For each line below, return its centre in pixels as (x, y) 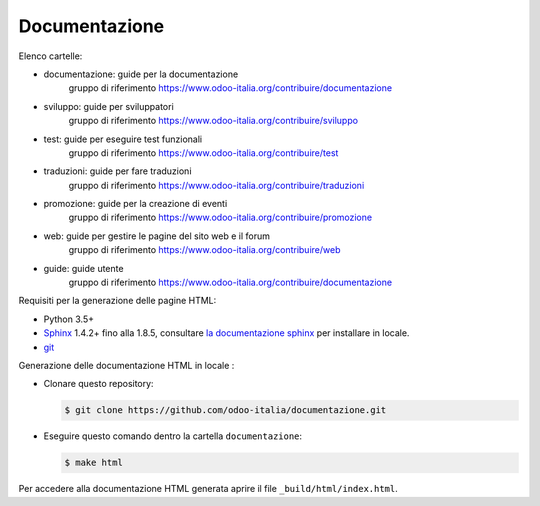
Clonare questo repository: (98, 384)
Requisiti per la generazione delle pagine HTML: (117, 301)
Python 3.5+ (69, 319)
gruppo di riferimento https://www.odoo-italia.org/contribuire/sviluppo (213, 121)
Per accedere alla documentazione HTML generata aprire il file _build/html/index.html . (208, 489)
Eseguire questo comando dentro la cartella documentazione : (173, 436)
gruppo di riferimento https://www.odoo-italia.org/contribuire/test (203, 152)
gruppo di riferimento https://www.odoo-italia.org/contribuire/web (204, 250)
